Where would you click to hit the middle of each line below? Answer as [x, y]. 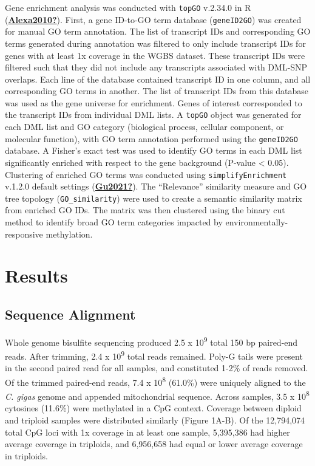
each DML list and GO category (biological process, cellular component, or [144, 127]
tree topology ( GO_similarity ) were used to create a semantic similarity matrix [154, 198]
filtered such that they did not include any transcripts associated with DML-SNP [156, 67]
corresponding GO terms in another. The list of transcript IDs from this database [157, 91]
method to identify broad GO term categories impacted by [114, 222]
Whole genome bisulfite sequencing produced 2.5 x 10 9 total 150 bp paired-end [151, 341]
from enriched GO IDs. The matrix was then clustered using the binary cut [145, 210]
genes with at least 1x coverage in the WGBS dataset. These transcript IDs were [155, 55]
